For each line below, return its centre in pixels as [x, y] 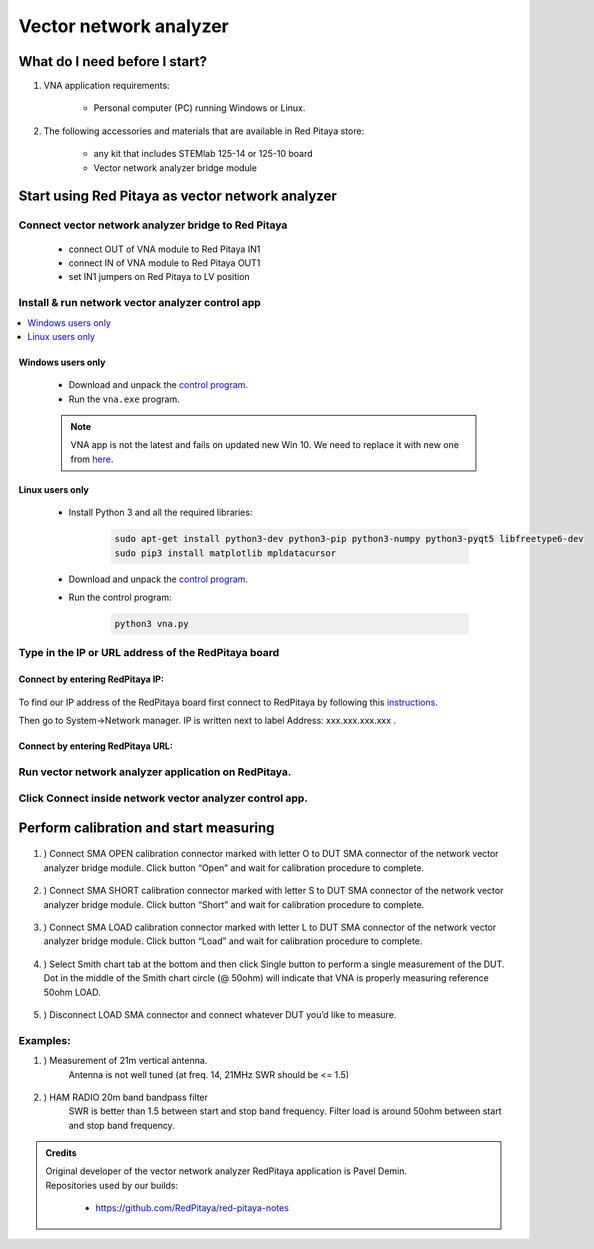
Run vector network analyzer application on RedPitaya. [155, 772]
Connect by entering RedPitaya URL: [96, 746]
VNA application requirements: [106, 86]
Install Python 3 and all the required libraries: [160, 512]
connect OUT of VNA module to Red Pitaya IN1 [164, 249]
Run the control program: [120, 597]
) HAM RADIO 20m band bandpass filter [126, 1097]
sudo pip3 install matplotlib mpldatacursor [225, 553]
